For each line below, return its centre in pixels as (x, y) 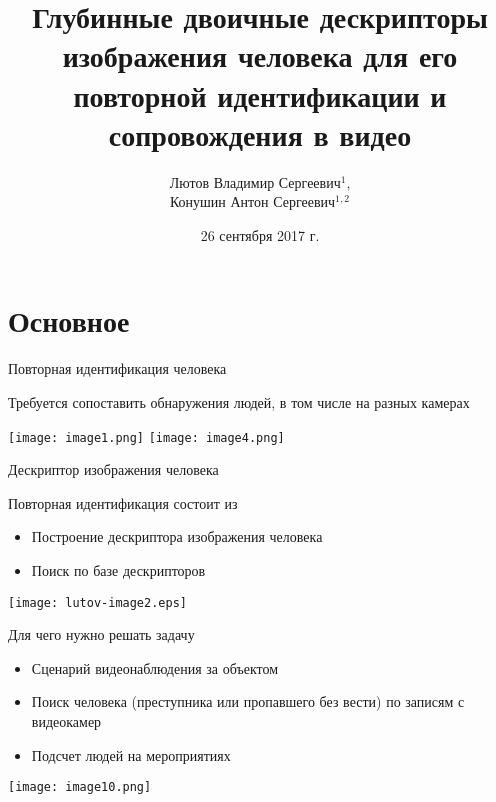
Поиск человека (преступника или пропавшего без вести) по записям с (248, 701)
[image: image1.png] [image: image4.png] (146, 437)
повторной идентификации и (260, 94)
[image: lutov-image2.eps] (97, 602)
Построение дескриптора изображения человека (177, 536)
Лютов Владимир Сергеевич (255, 181)
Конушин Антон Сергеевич (252, 201)
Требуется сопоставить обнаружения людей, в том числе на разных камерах (239, 402)
